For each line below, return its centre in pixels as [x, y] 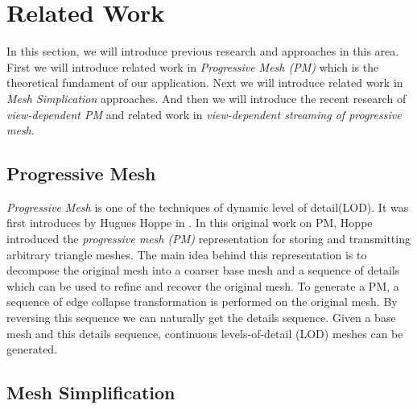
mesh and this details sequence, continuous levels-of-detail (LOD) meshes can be [205, 333]
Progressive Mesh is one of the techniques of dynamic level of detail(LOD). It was [208, 207]
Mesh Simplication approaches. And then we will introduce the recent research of [206, 98]
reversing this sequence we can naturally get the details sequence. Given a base [201, 318]
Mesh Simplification [91, 392]
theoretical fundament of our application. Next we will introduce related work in [205, 83]
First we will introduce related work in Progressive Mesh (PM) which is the [193, 66]
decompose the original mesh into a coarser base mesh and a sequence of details [203, 270]
